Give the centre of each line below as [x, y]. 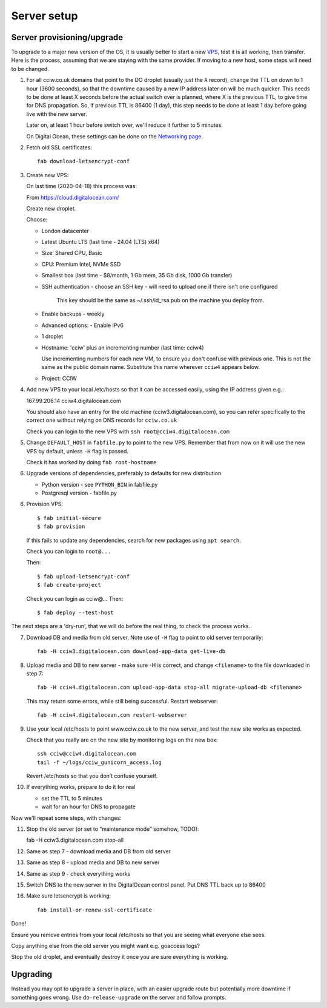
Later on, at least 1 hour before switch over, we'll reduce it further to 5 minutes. [125, 125]
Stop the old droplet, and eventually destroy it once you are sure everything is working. [120, 957]
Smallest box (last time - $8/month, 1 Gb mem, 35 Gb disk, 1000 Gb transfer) [137, 276]
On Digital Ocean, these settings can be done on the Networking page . [114, 136]
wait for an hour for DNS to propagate [89, 807]
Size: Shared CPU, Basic [72, 253]
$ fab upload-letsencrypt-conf [84, 576]
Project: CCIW [59, 378]
